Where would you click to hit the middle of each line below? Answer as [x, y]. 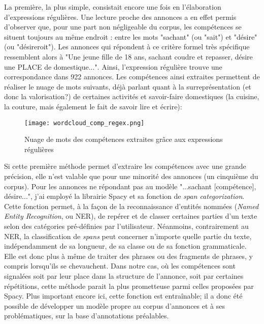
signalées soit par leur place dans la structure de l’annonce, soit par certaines [124, 275]
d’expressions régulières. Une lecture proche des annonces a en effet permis [120, 17]
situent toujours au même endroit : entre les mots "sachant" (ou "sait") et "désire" [131, 36]
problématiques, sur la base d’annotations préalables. [87, 316]
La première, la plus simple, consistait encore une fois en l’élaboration [113, 7]
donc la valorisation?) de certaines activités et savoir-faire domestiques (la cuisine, [132, 96]
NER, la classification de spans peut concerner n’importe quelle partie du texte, [128, 236]
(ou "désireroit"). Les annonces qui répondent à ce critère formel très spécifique [127, 47]
